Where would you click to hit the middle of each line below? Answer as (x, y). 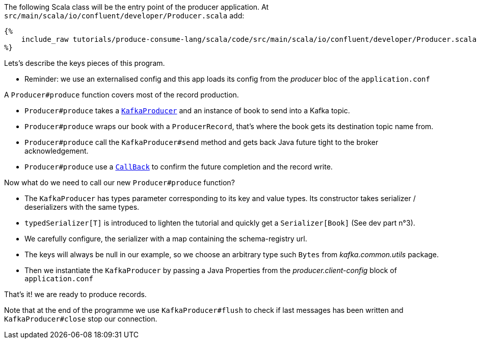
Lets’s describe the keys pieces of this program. (85, 63)
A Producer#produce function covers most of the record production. (122, 95)
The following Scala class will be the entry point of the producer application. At (136, 7)
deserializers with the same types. (82, 207)
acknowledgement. (57, 151)
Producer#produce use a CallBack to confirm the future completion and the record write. (179, 167)
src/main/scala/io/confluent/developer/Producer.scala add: (124, 16)
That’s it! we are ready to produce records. (75, 294)
